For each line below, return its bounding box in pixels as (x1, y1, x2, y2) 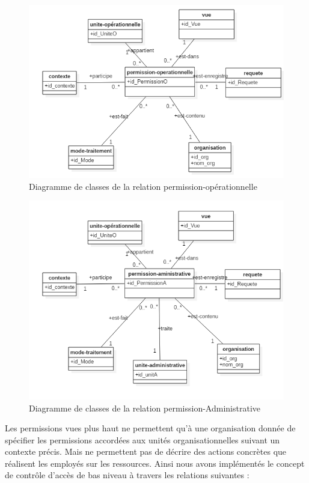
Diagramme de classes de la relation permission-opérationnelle (29, 180, 257, 192)
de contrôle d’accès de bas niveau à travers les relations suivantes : (5, 469, 249, 481)
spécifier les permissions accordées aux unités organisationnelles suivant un (5, 433, 280, 446)
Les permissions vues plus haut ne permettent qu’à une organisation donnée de (5, 422, 296, 434)
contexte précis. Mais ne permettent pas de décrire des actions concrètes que (5, 445, 287, 458)
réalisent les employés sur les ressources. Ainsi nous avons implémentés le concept (5, 457, 305, 469)
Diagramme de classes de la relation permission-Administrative (29, 401, 260, 414)
